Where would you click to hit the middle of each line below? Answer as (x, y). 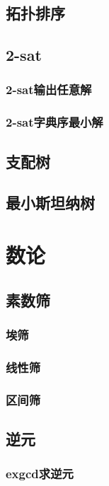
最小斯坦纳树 (50, 203)
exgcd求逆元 (40, 474)
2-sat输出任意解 (49, 89)
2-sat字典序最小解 (54, 122)
